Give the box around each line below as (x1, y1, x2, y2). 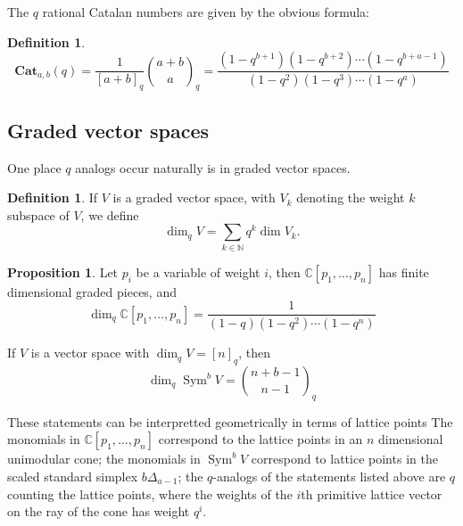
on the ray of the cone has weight (7, 502, 190, 521)
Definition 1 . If (7, 188, 98, 207)
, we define (80, 205, 139, 224)
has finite (378, 262, 429, 281)
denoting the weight (296, 188, 405, 207)
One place (7, 158, 62, 177)
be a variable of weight (136, 262, 260, 281)
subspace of (7, 205, 70, 224)
